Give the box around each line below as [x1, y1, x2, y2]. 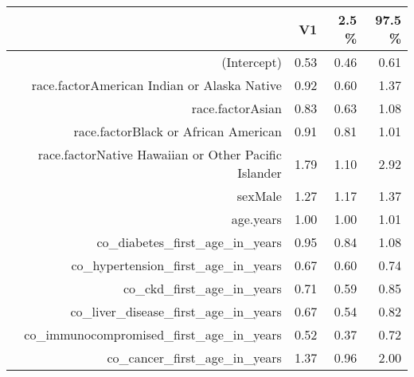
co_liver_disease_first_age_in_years [70, 302, 282, 320]
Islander [237, 163, 282, 182]
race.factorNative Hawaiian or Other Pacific [37, 145, 282, 163]
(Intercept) [221, 53, 282, 71]
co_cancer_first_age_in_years [107, 348, 282, 367]
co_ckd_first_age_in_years [123, 279, 282, 297]
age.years [231, 210, 282, 228]
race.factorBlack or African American [73, 122, 282, 140]
